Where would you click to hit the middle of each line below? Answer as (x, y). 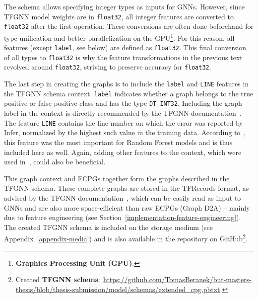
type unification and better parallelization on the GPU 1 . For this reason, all (119, 37)
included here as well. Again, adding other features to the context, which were (123, 152)
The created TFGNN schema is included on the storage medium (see (108, 227)
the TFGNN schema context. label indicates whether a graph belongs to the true (129, 93)
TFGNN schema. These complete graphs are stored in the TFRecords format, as (127, 188)
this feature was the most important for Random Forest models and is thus (118, 142)
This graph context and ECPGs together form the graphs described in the (117, 178)
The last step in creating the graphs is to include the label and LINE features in (127, 84)
